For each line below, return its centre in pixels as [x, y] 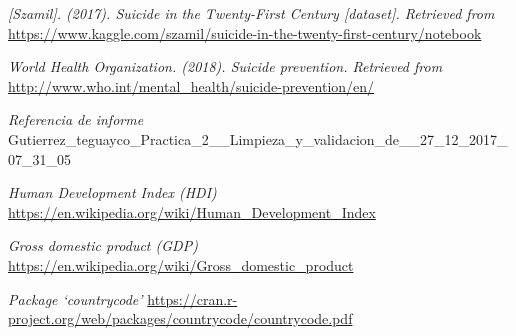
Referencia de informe [76, 119]
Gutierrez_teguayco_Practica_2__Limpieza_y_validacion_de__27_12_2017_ [258, 138]
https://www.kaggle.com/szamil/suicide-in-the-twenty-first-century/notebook [245, 32]
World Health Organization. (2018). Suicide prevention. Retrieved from [225, 66]
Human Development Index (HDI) [112, 192]
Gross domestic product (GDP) [103, 245]
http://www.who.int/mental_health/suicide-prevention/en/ [191, 85]
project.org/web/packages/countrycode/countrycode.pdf [180, 318]
